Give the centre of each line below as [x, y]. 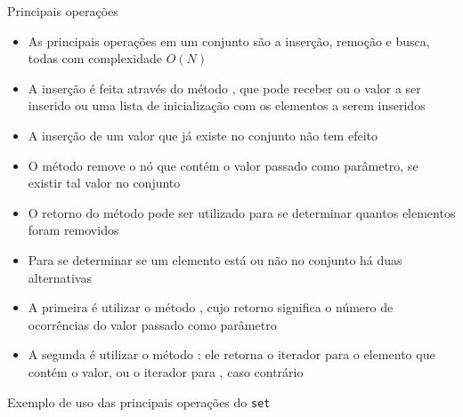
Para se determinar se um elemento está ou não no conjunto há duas [215, 259]
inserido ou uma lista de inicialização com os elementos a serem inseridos [227, 105]
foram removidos [73, 230]
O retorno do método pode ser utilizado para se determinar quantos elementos [242, 212]
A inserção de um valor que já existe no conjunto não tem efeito [203, 135]
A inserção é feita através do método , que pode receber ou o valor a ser [224, 88]
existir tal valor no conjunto [104, 183]
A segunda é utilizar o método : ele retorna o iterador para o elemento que [231, 354]
